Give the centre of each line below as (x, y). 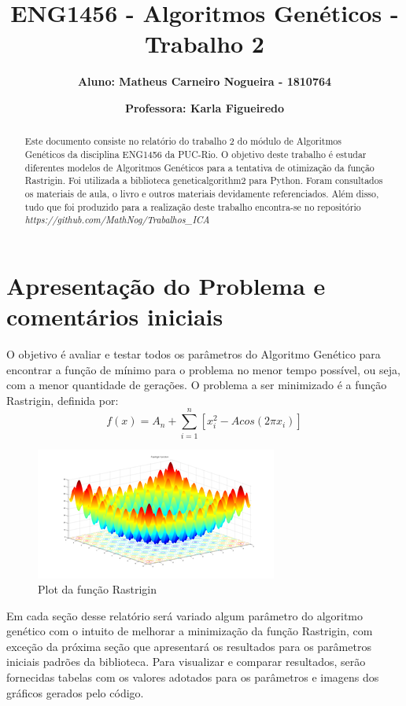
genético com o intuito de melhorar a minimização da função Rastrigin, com (190, 631)
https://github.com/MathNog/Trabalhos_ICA (117, 220)
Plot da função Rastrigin (98, 589)
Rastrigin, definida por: (63, 400)
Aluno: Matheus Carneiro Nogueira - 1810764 (205, 81)
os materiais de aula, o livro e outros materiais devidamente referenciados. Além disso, (202, 193)
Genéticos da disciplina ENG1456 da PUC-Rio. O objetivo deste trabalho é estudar (196, 154)
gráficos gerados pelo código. (75, 692)
